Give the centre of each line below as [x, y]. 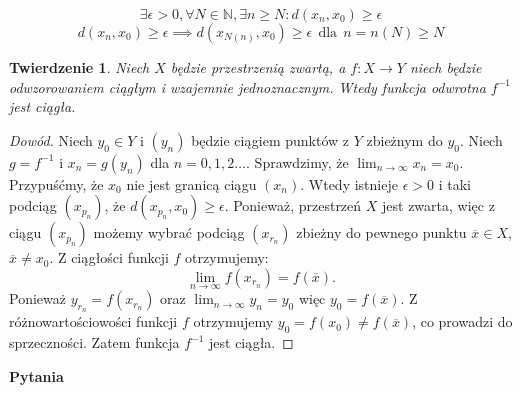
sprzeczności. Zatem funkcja [94, 342]
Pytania [36, 375]
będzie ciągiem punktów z [270, 139]
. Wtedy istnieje [349, 183]
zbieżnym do [404, 139]
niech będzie [445, 67]
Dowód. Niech [51, 139]
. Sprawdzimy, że [297, 161]
